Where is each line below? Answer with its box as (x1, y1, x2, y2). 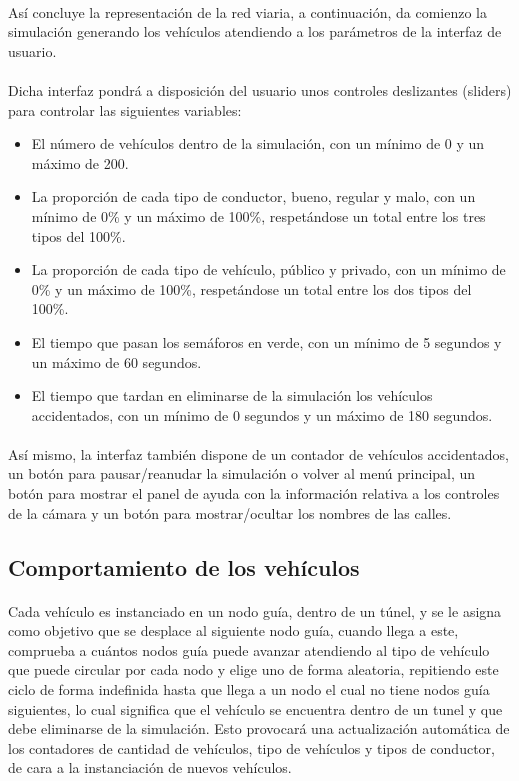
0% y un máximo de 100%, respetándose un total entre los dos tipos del (31, 278, 472, 299)
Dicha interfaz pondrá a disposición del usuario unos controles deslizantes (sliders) (8, 79, 512, 100)
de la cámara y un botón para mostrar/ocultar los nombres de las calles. (8, 502, 452, 523)
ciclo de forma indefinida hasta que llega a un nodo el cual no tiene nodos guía (8, 679, 490, 699)
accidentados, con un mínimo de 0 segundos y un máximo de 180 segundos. (31, 404, 493, 425)
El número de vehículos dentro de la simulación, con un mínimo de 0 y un (31, 133, 485, 154)
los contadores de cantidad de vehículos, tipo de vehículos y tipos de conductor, (8, 737, 495, 758)
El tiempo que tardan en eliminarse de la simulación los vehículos (31, 385, 433, 406)
